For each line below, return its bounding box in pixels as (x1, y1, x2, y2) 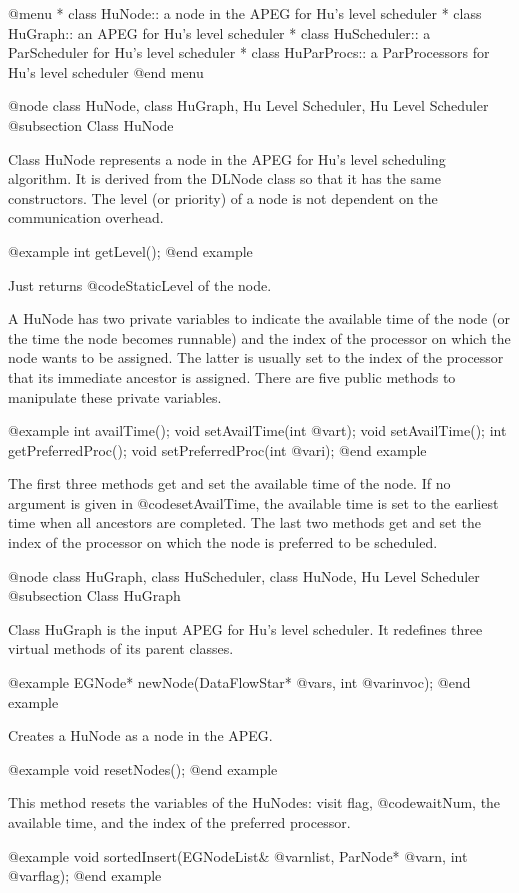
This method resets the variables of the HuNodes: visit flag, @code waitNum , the (8, 792, 501, 813)
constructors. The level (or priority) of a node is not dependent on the (8, 187, 438, 208)
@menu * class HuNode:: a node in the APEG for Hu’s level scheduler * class (8, 3, 482, 23)
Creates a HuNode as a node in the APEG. (8, 725, 273, 746)
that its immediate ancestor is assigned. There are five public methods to (8, 366, 456, 387)
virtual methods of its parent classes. (8, 638, 234, 659)
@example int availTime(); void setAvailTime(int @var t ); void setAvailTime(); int (8, 420, 507, 441)
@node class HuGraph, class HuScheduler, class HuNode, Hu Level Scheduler (8, 565, 480, 586)
